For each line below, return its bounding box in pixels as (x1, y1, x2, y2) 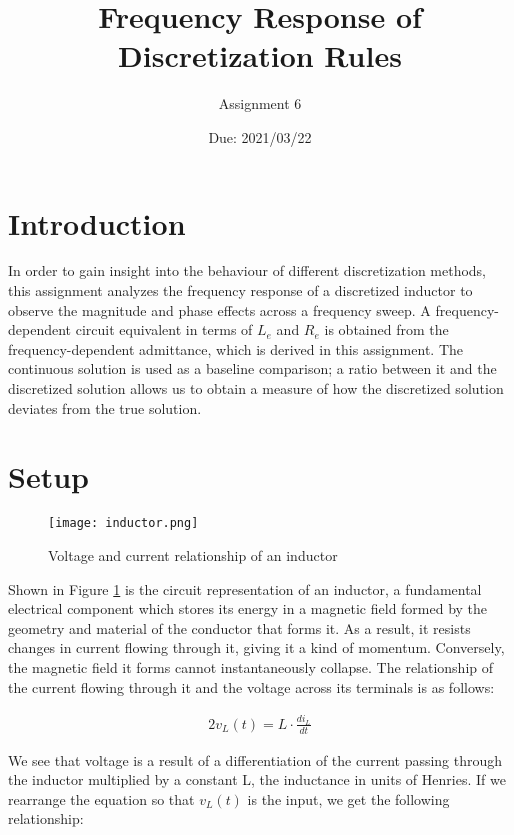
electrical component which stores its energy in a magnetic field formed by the (8, 598, 488, 619)
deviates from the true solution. (8, 397, 202, 418)
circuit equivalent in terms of (75, 319, 253, 340)
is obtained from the (324, 319, 449, 340)
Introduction (8, 202, 186, 243)
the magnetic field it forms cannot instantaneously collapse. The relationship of (8, 656, 494, 677)
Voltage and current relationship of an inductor (48, 544, 338, 565)
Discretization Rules (118, 35, 402, 76)
